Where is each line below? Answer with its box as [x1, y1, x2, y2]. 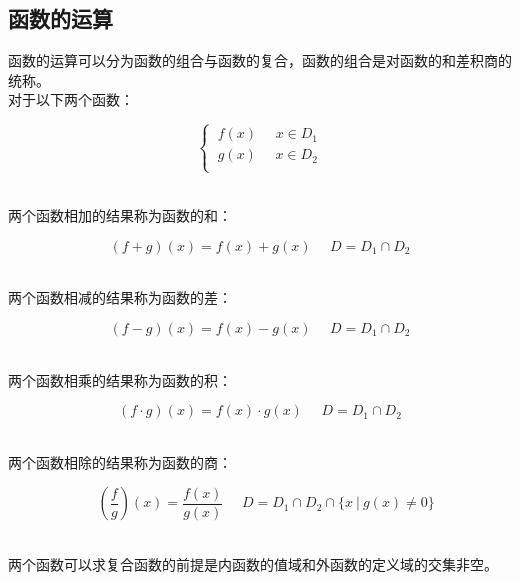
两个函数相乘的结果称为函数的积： [8, 369, 232, 390]
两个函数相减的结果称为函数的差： [8, 287, 232, 308]
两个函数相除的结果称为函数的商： [8, 451, 232, 472]
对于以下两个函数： [8, 89, 134, 110]
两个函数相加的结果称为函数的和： [8, 205, 232, 226]
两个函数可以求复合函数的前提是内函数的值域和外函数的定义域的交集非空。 [8, 553, 498, 574]
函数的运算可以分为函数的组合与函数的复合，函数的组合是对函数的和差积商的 [8, 50, 512, 71]
